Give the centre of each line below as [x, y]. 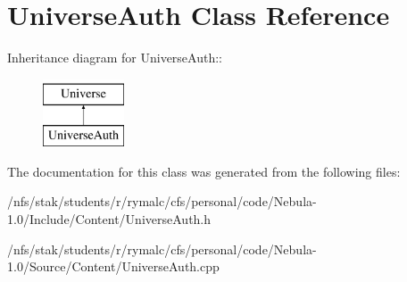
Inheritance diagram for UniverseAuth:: [115, 58]
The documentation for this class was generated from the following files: [204, 171]
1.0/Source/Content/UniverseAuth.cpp [113, 266]
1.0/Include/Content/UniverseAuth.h [109, 219]
